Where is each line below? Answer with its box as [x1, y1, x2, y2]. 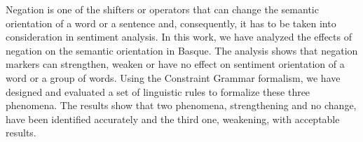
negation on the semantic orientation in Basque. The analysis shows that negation [6, 43, 358, 57]
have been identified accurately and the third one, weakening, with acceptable [6, 111, 340, 126]
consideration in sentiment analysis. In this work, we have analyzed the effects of [6, 29, 352, 44]
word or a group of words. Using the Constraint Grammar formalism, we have [6, 70, 341, 85]
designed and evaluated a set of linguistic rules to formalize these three [6, 84, 310, 99]
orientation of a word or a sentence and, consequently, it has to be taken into [6, 15, 336, 30]
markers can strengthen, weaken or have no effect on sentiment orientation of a [6, 57, 345, 71]
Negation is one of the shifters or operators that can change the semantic [6, 2, 319, 16]
